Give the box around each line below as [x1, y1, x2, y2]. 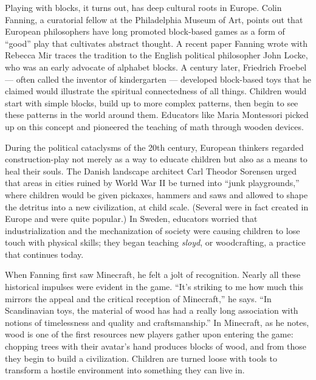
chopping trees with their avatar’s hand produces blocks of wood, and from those [5, 340, 307, 353]
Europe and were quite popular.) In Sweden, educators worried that [5, 212, 258, 225]
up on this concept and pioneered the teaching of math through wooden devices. [5, 120, 304, 133]
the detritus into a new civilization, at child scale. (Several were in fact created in [5, 200, 309, 213]
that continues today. [5, 247, 84, 260]
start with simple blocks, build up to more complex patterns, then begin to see [5, 96, 298, 109]
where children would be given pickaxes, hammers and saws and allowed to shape [5, 188, 308, 201]
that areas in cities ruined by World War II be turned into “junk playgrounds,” [5, 176, 300, 189]
